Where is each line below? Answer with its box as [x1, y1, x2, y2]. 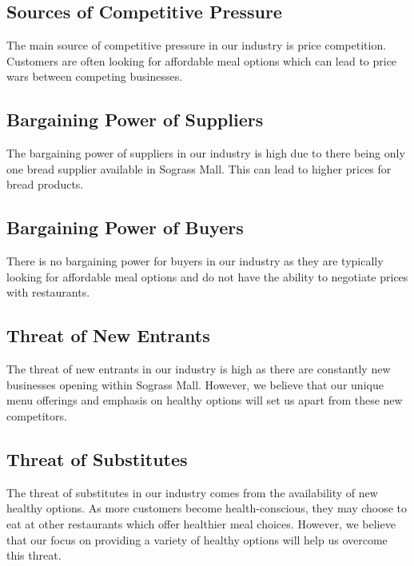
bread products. [6, 176, 84, 193]
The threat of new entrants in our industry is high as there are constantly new [6, 361, 391, 377]
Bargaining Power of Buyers [6, 215, 244, 240]
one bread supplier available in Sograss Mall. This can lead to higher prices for [6, 160, 392, 177]
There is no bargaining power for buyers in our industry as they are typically [6, 253, 384, 269]
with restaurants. [6, 284, 90, 301]
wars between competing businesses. [6, 68, 183, 85]
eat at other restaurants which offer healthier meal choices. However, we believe [6, 515, 396, 532]
